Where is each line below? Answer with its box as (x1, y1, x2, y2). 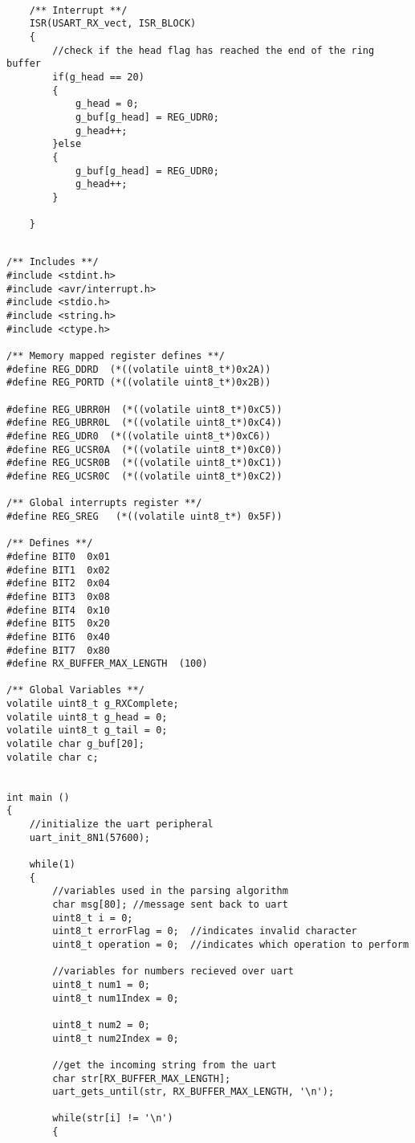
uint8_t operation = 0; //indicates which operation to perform (52, 938, 409, 950)
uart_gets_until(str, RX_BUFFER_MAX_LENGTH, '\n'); (52, 1086, 335, 1098)
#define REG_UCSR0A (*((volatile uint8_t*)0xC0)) (6, 443, 283, 455)
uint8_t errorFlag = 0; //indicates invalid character (52, 925, 357, 937)
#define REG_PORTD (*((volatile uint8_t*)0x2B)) (6, 377, 271, 389)
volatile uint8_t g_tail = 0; (6, 725, 168, 737)
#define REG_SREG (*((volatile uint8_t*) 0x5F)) (6, 510, 283, 522)
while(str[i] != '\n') (52, 1112, 173, 1125)
